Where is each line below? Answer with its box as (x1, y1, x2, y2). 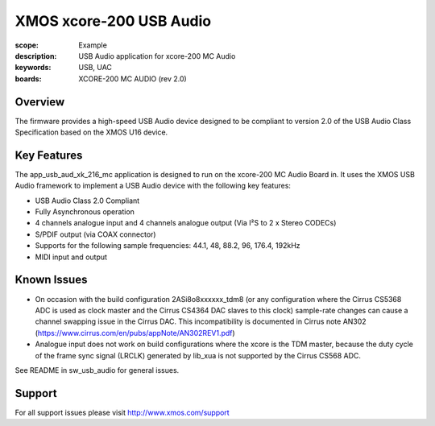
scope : (14, 40, 39, 50)
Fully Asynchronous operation (35, 207, 135, 217)
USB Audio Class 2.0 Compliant (35, 196, 140, 205)
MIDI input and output (35, 252, 108, 262)
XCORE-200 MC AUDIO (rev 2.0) (78, 73, 187, 84)
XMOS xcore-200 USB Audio (14, 12, 212, 30)
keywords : (14, 63, 52, 72)
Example (78, 40, 108, 50)
